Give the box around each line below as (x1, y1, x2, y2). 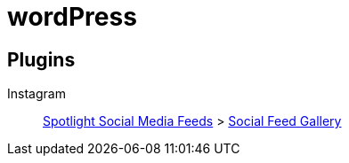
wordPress (7, 2, 137, 32)
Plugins (7, 48, 76, 71)
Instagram (7, 86, 66, 102)
